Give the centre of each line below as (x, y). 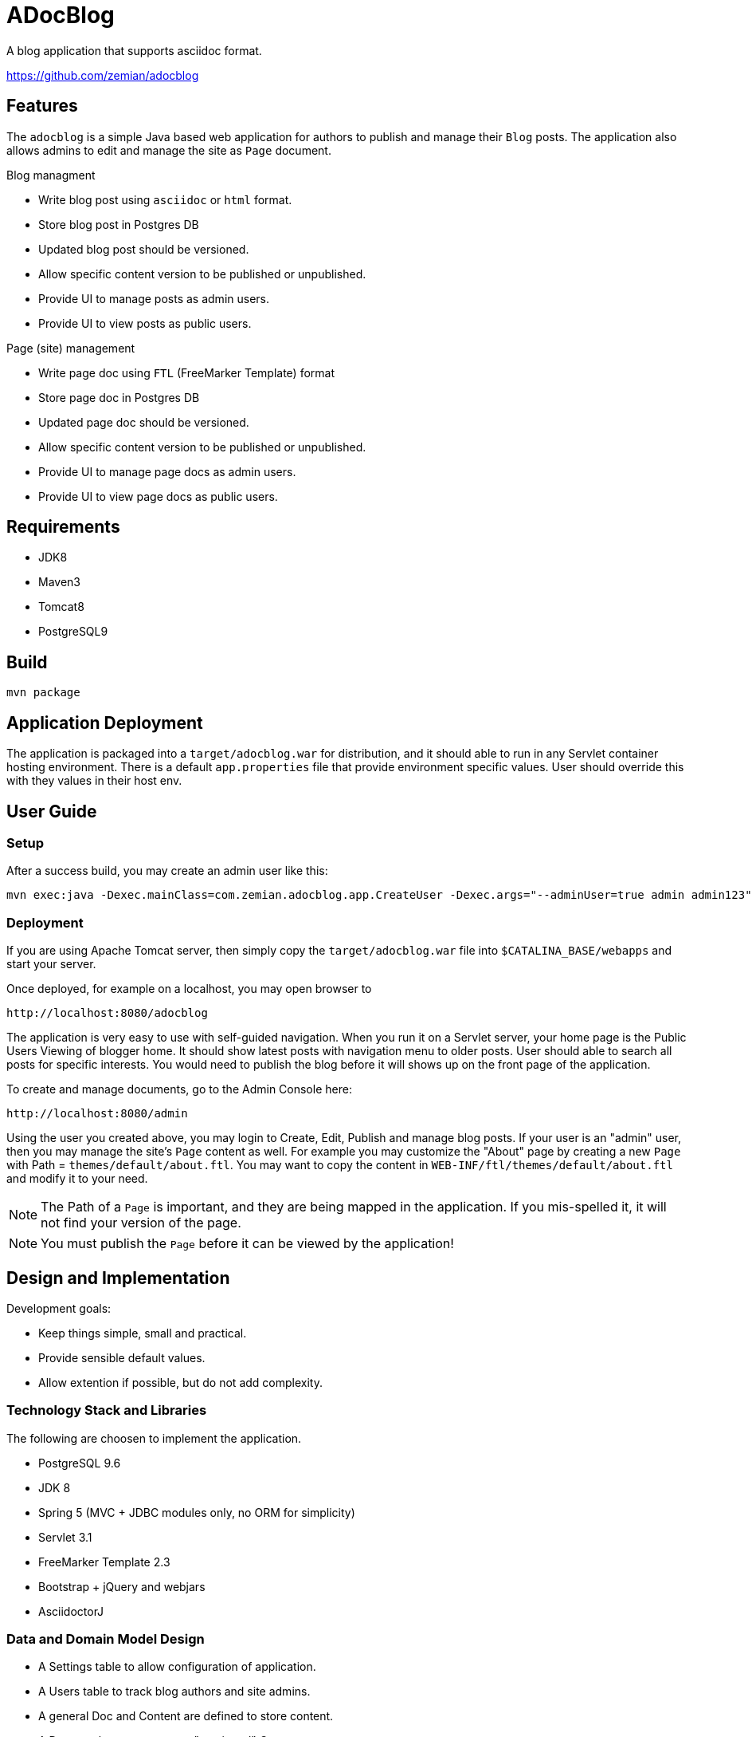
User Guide (52, 811)
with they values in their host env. (94, 781)
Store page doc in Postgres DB (119, 397)
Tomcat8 (61, 607)
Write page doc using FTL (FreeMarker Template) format (187, 372)
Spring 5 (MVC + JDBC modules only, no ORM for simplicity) (197, 1512)
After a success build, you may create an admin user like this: (167, 871)
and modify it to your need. (77, 1179)
